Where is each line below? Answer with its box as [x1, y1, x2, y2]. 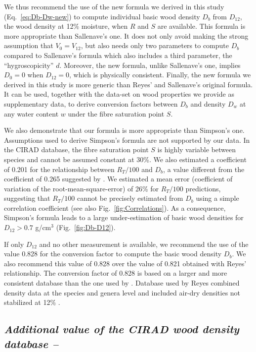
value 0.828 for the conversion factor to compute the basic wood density [4, 248, 222, 259]
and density [190, 98, 226, 109]
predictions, [185, 183, 221, 193]
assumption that [4, 40, 53, 51]
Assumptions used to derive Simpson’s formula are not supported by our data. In [4, 134, 250, 145]
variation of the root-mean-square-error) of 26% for [4, 183, 159, 193]
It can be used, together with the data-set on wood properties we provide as [4, 89, 234, 99]
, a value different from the [163, 164, 245, 174]
